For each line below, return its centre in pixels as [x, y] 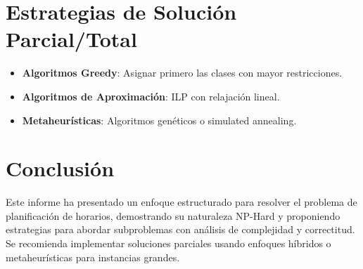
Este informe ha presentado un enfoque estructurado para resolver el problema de [181, 202]
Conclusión [60, 168]
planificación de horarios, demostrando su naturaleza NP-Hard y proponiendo [173, 215]
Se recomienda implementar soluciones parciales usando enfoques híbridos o [168, 243]
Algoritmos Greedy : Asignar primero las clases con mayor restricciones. [182, 73]
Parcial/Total [71, 39]
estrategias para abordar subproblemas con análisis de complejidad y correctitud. [180, 229]
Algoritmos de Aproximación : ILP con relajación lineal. [151, 96]
